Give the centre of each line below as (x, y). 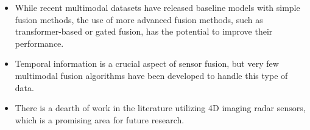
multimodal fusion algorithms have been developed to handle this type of (151, 75)
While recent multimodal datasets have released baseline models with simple (157, 7)
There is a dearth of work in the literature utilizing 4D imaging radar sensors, (160, 108)
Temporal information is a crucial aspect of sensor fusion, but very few (147, 63)
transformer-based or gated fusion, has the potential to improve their (144, 31)
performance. (39, 43)
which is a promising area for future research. (100, 119)
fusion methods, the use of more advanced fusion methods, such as (139, 19)
